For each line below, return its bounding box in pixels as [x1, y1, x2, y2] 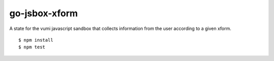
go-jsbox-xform [9, 8, 78, 19]
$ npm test [18, 44, 46, 50]
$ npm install [18, 37, 53, 43]
